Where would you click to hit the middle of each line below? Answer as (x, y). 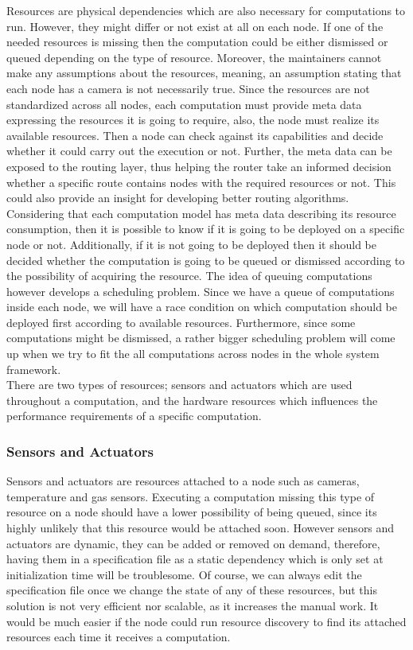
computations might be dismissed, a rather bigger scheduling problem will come (201, 338)
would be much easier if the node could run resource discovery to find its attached (206, 621)
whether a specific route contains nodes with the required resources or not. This (201, 182)
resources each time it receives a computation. (119, 637)
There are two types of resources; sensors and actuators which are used (179, 385)
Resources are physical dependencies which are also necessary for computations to (206, 10)
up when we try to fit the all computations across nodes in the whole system (193, 354)
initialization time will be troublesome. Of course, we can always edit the (184, 574)
